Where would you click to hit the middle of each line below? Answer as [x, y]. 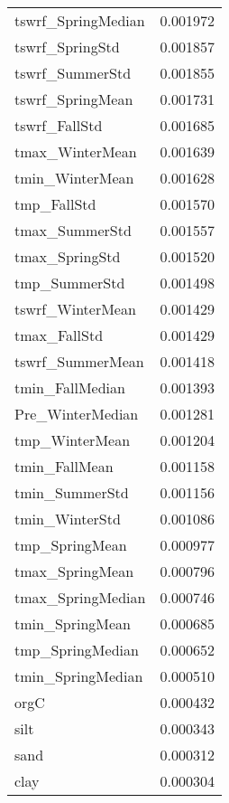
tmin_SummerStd [72, 492]
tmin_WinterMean [74, 178]
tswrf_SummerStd [73, 73]
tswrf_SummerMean [79, 361]
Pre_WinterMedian [77, 414]
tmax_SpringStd [68, 256]
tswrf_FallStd [59, 125]
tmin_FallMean [64, 466]
